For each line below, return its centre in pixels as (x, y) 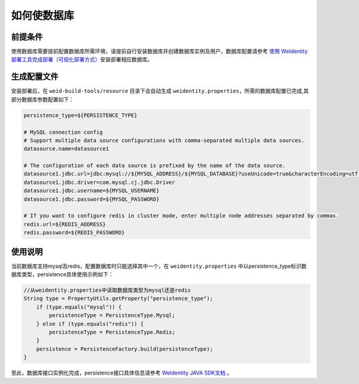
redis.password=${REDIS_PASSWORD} (74, 233)
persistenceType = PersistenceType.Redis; (112, 332)
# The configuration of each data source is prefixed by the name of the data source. (155, 166)
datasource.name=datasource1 (66, 149)
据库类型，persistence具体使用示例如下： (62, 274)
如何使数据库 (43, 16)
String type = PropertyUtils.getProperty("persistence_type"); (118, 299)
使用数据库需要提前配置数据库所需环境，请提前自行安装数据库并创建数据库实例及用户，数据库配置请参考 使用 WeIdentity (159, 52)
